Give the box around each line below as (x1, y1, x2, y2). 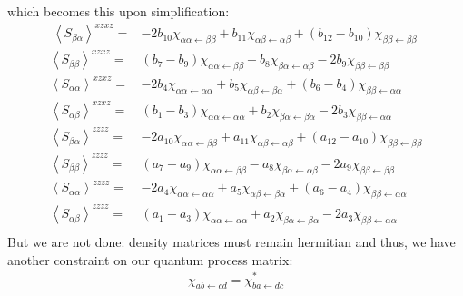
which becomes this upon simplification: (7, 2, 230, 20)
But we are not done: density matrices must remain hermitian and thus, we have (7, 232, 456, 252)
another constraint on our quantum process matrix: (7, 250, 293, 269)
